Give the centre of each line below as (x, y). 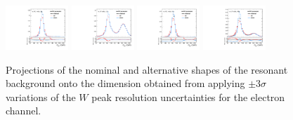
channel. (24, 111)
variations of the (41, 96)
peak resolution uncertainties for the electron (188, 96)
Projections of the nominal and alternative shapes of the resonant (147, 69)
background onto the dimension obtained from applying (125, 83)
